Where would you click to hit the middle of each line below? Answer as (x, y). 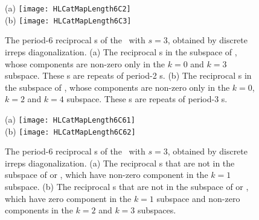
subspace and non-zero (198, 198)
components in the (39, 210)
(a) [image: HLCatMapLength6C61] (70, 119)
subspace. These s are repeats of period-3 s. (147, 99)
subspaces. (157, 210)
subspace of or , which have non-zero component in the (107, 175)
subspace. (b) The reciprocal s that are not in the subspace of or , (127, 186)
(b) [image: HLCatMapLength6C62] (70, 131)
